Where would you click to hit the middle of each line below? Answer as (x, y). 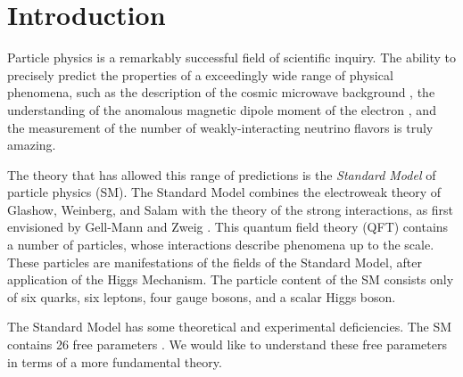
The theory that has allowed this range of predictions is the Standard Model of (222, 174)
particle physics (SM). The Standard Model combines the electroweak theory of (224, 192)
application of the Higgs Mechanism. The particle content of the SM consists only (231, 279)
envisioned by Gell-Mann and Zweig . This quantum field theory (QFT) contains (228, 227)
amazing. (32, 145)
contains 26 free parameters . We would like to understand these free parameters (227, 344)
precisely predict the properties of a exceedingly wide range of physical (200, 74)
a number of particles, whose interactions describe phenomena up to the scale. (221, 245)
